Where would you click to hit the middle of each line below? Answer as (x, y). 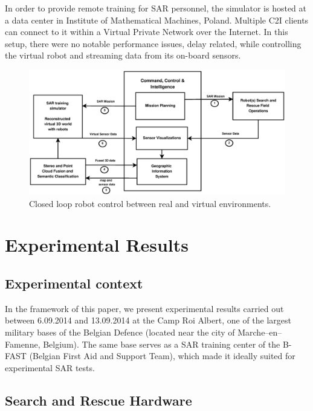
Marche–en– (260, 332)
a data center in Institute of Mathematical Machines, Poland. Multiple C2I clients (157, 20)
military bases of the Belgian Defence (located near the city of (120, 332)
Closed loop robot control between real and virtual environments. (150, 203)
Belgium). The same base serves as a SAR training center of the (162, 344)
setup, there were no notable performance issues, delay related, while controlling (153, 43)
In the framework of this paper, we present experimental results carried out (144, 308)
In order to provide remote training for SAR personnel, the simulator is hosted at (156, 8)
